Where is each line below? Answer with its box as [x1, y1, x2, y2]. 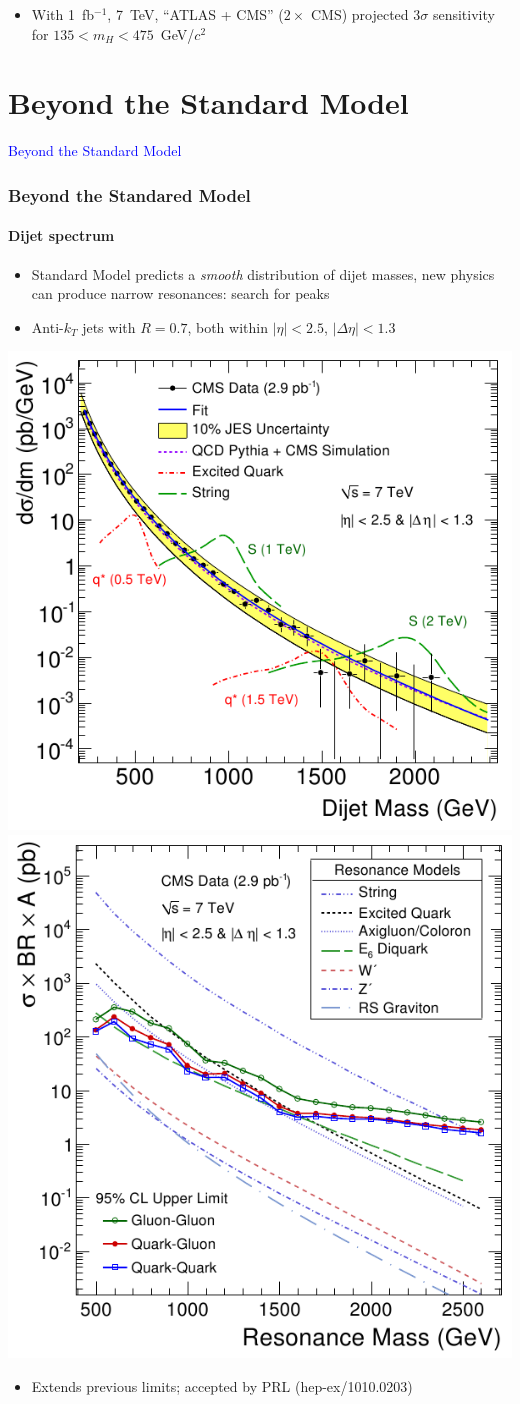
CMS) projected [310, 4, 409, 24]
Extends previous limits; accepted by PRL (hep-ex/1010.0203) [31, 1375, 413, 1396]
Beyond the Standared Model [8, 182, 251, 207]
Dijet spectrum [8, 225, 115, 246]
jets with [82, 316, 136, 337]
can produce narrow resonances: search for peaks [31, 283, 330, 304]
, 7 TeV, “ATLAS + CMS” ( [107, 4, 284, 24]
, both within [187, 316, 268, 337]
